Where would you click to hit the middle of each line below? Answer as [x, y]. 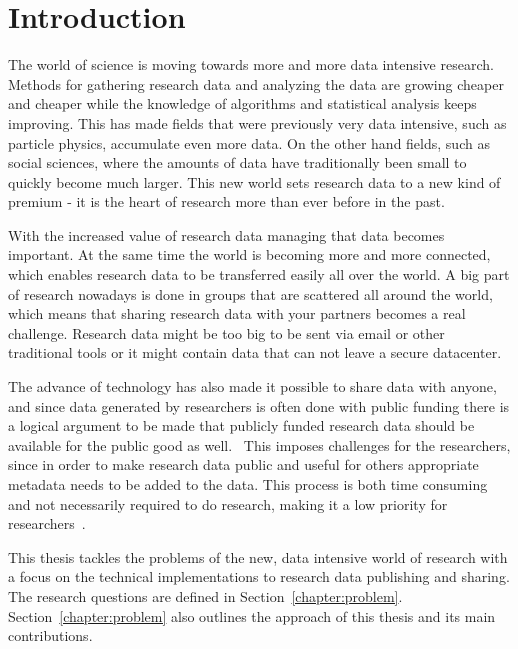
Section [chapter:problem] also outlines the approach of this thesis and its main [252, 615]
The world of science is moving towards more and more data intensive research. [251, 64]
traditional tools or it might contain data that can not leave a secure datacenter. [255, 352]
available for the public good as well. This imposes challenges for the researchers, [259, 444]
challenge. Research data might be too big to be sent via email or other [226, 332]
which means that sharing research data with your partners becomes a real [237, 313]
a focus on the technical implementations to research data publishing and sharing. [259, 576]
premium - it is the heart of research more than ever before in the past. [226, 201]
